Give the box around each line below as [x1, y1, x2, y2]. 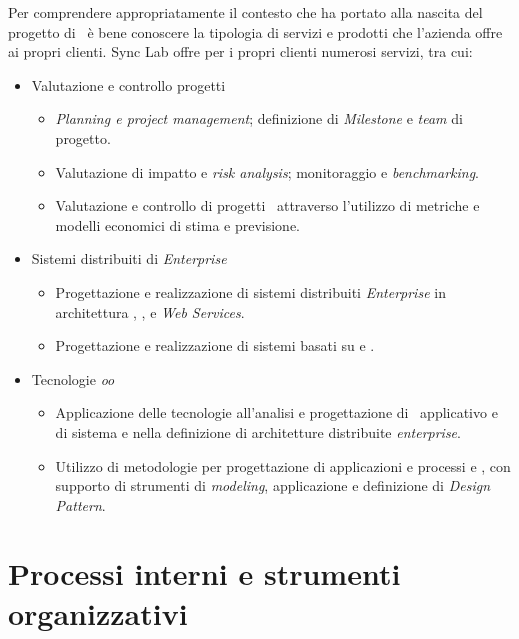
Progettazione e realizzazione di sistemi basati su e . [55, 335, 375, 356]
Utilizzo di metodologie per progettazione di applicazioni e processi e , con [55, 455, 511, 476]
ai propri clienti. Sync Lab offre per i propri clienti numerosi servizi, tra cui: [8, 41, 473, 62]
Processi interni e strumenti [8, 553, 401, 594]
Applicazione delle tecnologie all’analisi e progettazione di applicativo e [55, 402, 498, 423]
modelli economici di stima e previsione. [55, 214, 300, 235]
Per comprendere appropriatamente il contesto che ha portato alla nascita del [8, 2, 483, 22]
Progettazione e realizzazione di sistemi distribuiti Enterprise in [55, 281, 446, 302]
